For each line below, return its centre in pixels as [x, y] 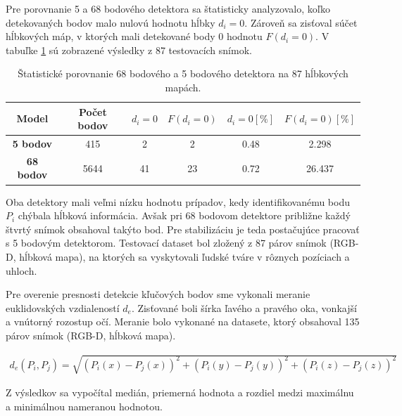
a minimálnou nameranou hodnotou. [84, 406]
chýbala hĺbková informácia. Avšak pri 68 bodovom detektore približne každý [184, 215]
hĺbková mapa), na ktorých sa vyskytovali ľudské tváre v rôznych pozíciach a [184, 256]
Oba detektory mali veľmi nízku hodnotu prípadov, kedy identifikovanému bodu [178, 201]
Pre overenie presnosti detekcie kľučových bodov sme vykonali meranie [158, 294]
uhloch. [21, 270]
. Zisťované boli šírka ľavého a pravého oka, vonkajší [244, 307]
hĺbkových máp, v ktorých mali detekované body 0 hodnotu [134, 36]
